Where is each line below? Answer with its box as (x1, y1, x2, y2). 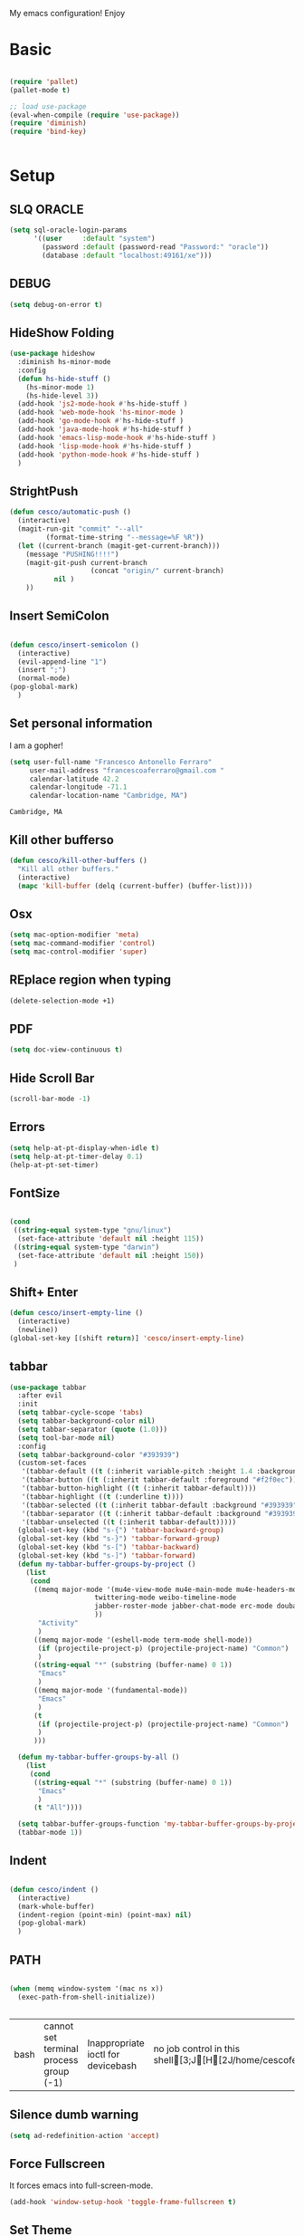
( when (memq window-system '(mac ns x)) (9, 1983, 165, 1993)
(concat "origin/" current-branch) (90, 566, 224, 576)
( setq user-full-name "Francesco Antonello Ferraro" (9, 757, 213, 766)
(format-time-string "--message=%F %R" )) (45, 533, 204, 542)
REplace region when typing (9, 973, 172, 988)
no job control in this (153, 2042, 241, 2055)
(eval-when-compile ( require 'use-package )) (9, 110, 180, 120)
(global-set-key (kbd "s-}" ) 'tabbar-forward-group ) (17, 1534, 221, 1543)
